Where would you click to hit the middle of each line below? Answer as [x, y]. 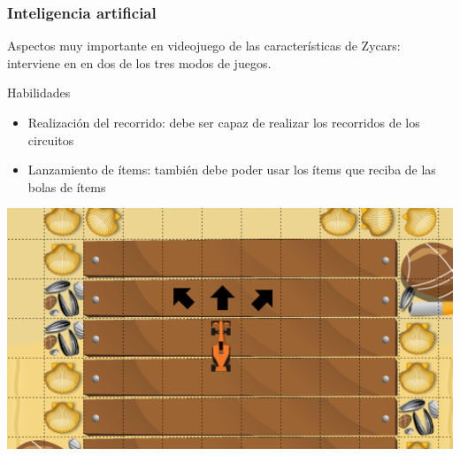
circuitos [51, 139]
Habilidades [39, 93]
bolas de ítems [67, 186]
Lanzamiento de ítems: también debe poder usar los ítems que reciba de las [232, 170]
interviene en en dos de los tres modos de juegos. [139, 62]
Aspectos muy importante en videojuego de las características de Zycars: [204, 46]
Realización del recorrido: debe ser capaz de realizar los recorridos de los [224, 122]
